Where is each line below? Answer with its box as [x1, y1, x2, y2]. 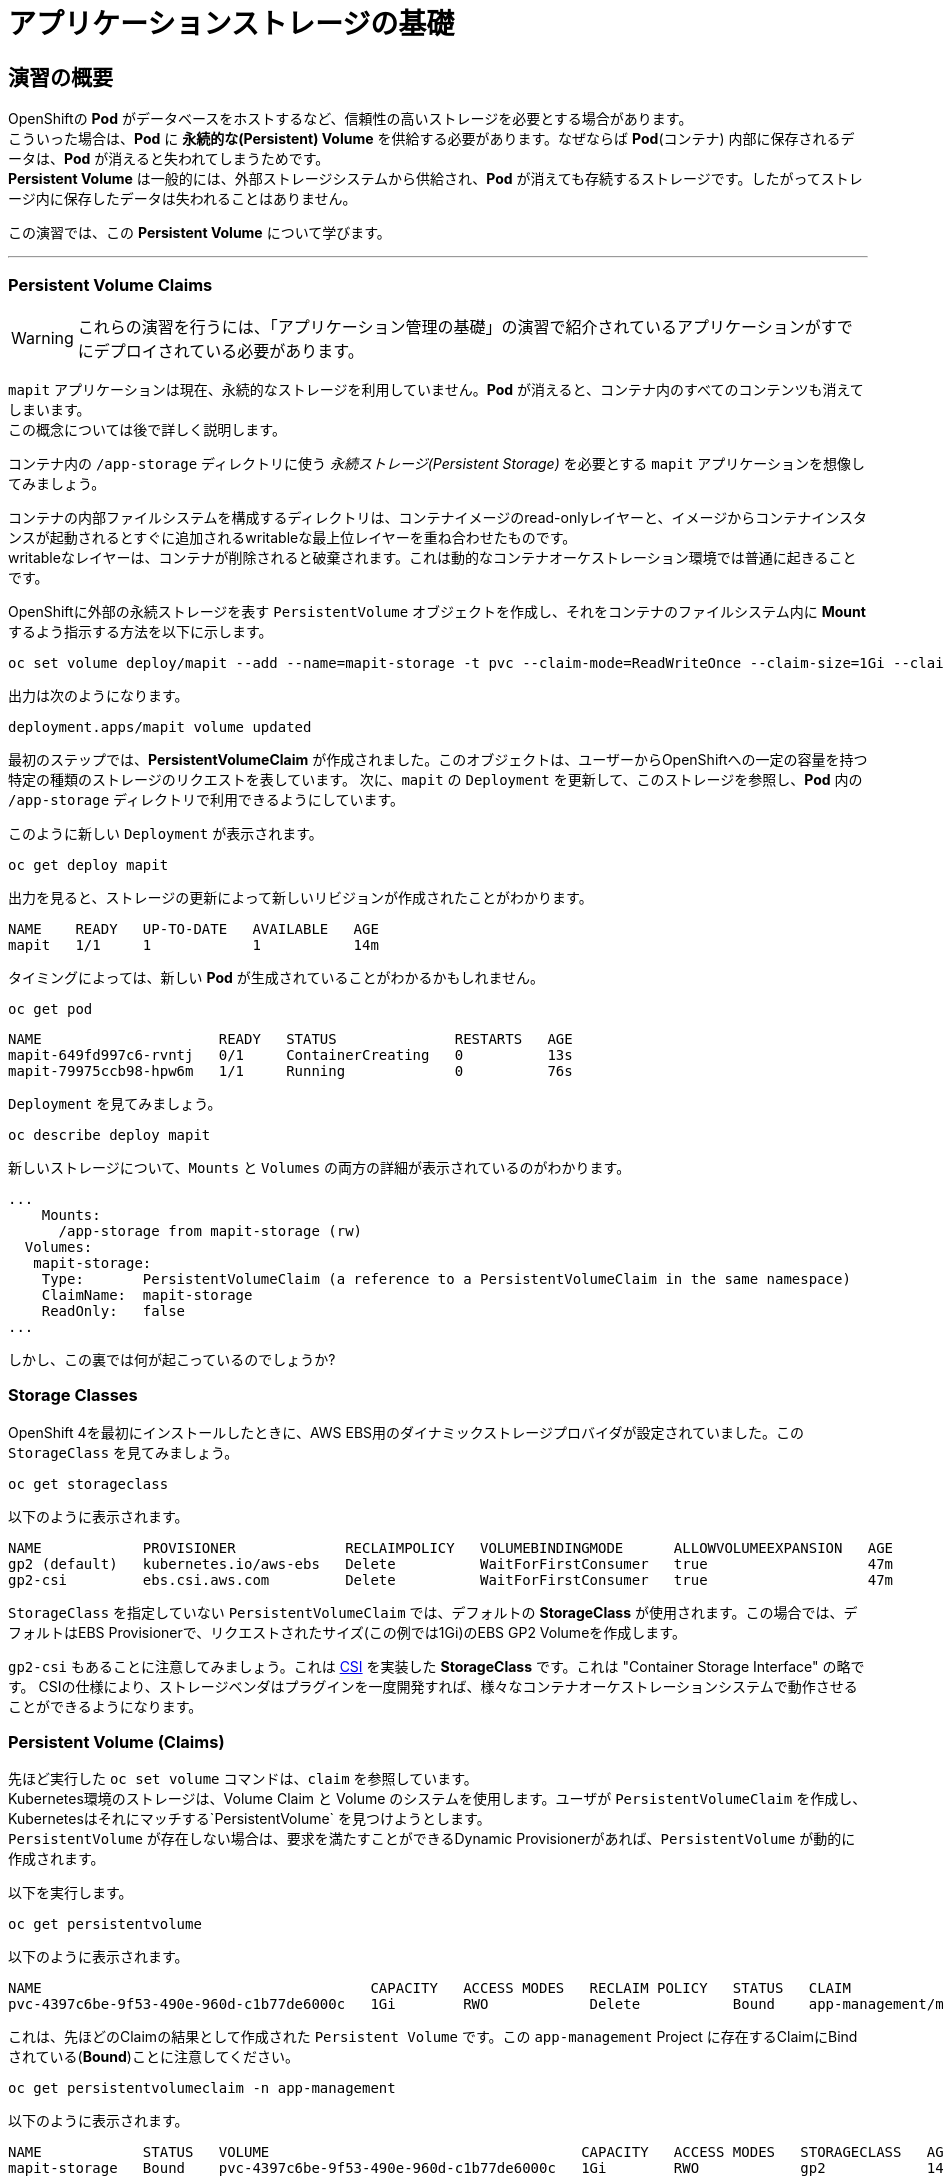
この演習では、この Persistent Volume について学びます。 [8, 224, 391, 242]
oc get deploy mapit [8, 856, 169, 873]
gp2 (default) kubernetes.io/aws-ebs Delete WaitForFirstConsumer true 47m [8, 1555, 894, 1572]
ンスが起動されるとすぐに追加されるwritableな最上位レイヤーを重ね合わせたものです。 [8, 528, 577, 546]
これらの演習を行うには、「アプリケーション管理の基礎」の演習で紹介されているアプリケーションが [77, 316, 821, 337]
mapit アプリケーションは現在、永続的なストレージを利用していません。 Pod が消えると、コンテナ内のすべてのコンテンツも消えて [8, 380, 864, 398]
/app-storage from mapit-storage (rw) [58, 1222, 363, 1239]
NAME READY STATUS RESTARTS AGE [8, 1030, 573, 1047]
